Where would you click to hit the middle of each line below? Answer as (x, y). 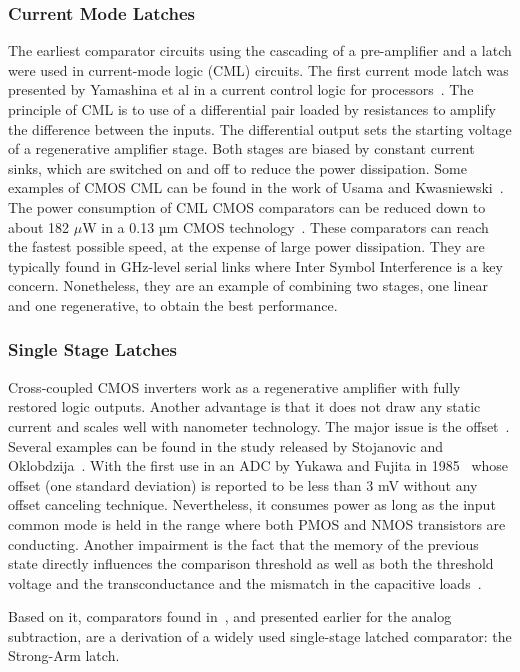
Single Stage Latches (92, 349)
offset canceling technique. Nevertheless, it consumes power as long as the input (252, 504)
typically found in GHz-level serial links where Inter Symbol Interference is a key (255, 265)
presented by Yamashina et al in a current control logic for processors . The (241, 89)
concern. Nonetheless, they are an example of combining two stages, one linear (248, 285)
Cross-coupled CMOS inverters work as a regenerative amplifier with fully (234, 386)
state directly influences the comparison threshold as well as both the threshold (251, 563)
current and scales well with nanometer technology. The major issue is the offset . (259, 425)
